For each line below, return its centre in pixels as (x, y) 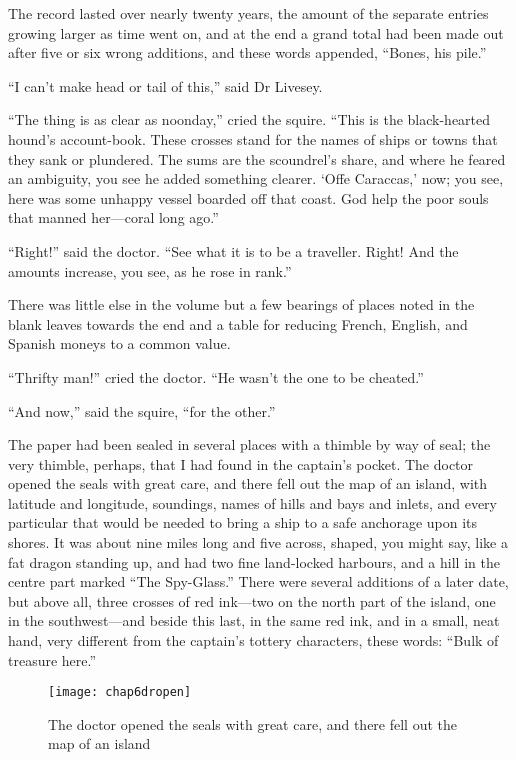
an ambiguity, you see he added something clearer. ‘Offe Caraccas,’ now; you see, (256, 178)
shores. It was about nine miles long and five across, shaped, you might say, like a (258, 542)
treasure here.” (52, 659)
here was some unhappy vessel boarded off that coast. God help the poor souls (248, 197)
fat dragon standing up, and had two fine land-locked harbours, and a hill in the (254, 561)
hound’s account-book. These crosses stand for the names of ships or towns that (253, 138)
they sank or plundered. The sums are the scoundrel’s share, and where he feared (257, 158)
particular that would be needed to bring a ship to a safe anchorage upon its (243, 522)
